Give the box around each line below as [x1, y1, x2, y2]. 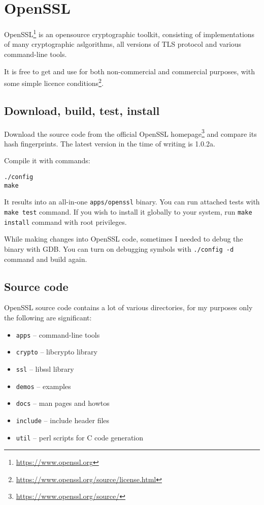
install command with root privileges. [4, 216, 127, 227]
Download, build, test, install [4, 102, 160, 118]
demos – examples [16, 380, 71, 391]
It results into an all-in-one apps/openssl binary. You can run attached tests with [4, 196, 260, 207]
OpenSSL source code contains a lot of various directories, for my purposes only [4, 302, 253, 313]
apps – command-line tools [16, 329, 100, 340]
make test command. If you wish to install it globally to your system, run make [4, 206, 252, 217]
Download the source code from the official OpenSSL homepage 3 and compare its [4, 127, 257, 139]
